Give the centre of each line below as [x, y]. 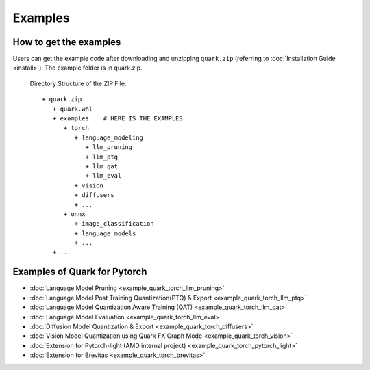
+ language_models [105, 233]
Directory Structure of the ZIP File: [78, 83]
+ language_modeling [109, 137]
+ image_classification [114, 224]
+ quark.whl [73, 109]
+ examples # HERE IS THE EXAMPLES [118, 119]
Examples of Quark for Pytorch [80, 272]
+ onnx [74, 214]
